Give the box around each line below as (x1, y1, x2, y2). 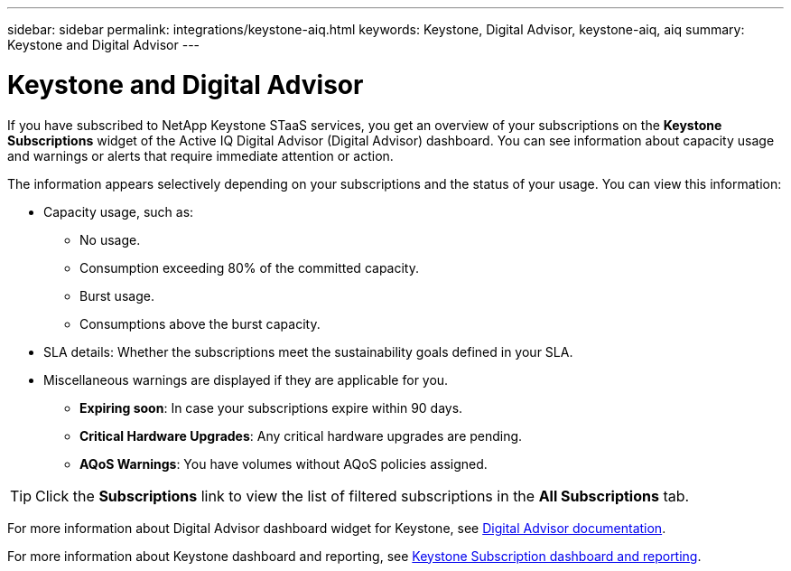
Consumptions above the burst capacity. (79, 315, 321, 332)
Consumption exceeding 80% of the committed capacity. (79, 259, 419, 276)
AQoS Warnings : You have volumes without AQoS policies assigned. (79, 455, 488, 472)
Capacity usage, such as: (43, 203, 194, 220)
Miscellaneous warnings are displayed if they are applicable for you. (43, 371, 449, 388)
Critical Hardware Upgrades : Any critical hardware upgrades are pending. (79, 427, 523, 444)
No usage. (79, 231, 141, 248)
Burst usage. (79, 287, 154, 304)
